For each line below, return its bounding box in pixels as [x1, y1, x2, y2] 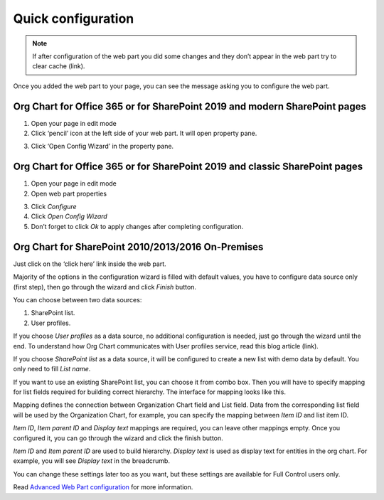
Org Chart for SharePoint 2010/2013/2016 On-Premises [13, 240, 264, 252]
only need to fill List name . [13, 365, 91, 373]
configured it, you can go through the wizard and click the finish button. [13, 434, 223, 442]
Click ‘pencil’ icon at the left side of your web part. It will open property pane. [31, 129, 257, 138]
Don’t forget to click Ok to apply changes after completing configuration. [31, 222, 244, 230]
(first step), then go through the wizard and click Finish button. [13, 282, 197, 291]
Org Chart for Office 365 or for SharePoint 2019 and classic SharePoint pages [13, 161, 363, 173]
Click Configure [31, 203, 78, 211]
